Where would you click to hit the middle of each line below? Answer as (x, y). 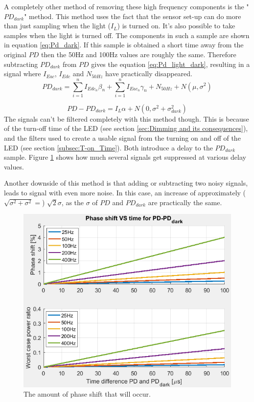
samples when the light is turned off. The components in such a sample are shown (127, 35)
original (15, 54)
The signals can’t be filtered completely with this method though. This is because (127, 118)
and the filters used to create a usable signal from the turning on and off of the (122, 138)
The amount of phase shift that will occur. (87, 394)
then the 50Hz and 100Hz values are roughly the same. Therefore (139, 54)
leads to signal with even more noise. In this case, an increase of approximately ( (125, 193)
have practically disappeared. (149, 74)
